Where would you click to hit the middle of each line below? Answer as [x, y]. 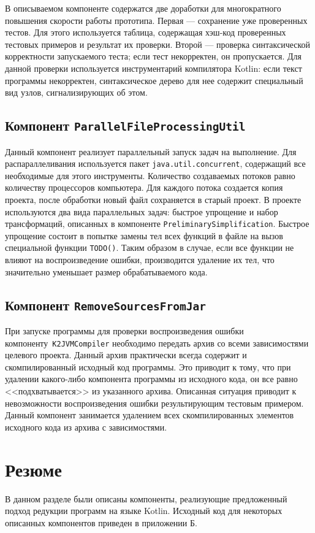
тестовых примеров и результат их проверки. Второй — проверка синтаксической [158, 44]
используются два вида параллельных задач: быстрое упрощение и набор [142, 211]
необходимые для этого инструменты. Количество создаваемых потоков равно [150, 175]
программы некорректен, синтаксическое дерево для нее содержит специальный [154, 80]
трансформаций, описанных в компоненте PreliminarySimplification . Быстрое [157, 224]
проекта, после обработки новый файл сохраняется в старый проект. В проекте [153, 199]
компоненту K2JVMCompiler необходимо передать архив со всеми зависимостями [157, 343]
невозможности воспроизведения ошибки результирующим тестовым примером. [154, 403]
